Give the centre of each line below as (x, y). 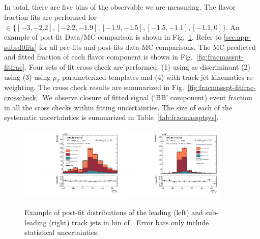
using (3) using (27, 77)
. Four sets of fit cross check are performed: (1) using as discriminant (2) (138, 66)
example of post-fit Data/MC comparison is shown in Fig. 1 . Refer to (113, 37)
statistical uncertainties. (62, 232)
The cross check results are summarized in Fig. (111, 87)
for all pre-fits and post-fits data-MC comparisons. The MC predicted (147, 47)
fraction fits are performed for (51, 17)
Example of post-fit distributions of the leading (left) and (114, 212)
